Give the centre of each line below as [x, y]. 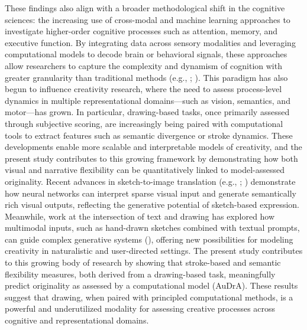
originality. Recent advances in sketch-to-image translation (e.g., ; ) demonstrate [150, 181]
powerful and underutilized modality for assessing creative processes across [140, 308]
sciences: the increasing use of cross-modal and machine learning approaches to [148, 19]
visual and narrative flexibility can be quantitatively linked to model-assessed [145, 170]
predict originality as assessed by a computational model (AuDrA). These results [151, 285]
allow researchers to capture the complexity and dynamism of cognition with [143, 65]
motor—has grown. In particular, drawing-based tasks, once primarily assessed [147, 112]
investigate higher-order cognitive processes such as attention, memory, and [141, 31]
